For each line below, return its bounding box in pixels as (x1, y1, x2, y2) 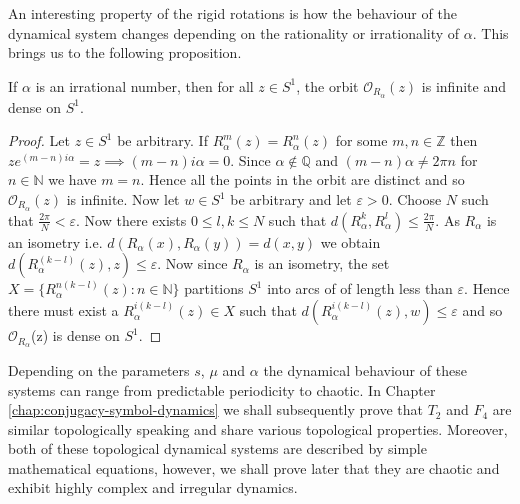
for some (335, 130, 388, 151)
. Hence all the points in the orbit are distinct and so (140, 169, 465, 190)
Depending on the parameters (8, 359, 190, 380)
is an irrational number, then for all (35, 75, 254, 96)
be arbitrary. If (117, 130, 208, 151)
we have (48, 169, 97, 190)
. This (472, 22, 509, 43)
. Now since (157, 253, 228, 274)
